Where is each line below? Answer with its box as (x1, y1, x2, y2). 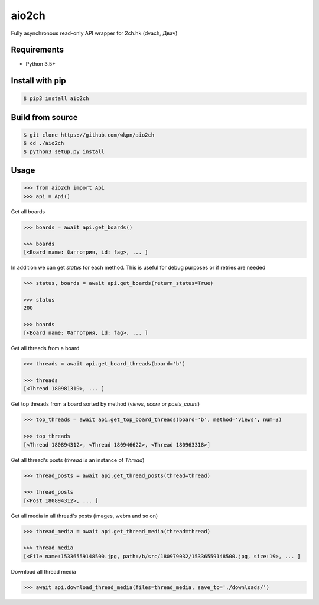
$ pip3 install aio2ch (23, 95, 89, 102)
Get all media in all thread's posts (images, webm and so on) (11, 512, 158, 519)
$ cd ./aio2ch (23, 140, 64, 147)
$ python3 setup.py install (23, 148, 105, 155)
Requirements (11, 45, 64, 55)
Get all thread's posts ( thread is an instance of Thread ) (11, 456, 145, 464)
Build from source (11, 112, 78, 122)
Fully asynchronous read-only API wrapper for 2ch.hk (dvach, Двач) (11, 30, 178, 37)
